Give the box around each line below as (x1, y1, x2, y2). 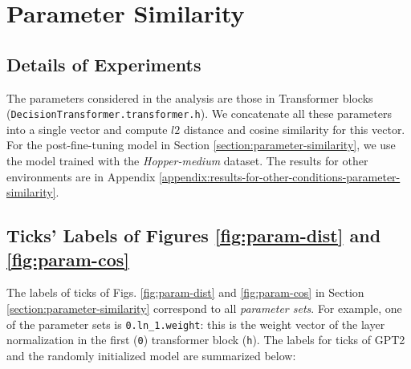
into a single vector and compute (6, 120, 168, 137)
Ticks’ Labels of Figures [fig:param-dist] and (6, 223, 381, 248)
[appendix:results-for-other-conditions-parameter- (158, 168, 401, 184)
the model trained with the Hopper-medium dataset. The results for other (6, 152, 368, 169)
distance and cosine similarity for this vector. (183, 120, 405, 137)
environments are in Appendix (6, 168, 156, 184)
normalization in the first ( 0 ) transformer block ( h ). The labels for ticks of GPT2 (6, 331, 405, 348)
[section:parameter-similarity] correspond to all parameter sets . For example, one (6, 299, 402, 316)
